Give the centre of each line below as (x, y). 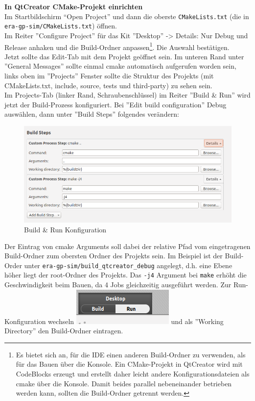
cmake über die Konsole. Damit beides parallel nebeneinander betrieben (124, 383)
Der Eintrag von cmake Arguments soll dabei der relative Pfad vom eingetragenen (127, 246)
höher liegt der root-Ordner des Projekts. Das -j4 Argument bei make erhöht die (126, 275)
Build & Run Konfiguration (65, 229)
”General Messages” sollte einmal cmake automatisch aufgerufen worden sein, (120, 66)
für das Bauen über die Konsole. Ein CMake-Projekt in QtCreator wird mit (129, 364)
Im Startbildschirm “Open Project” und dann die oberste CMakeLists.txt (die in (127, 16)
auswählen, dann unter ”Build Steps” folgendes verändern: (92, 114)
